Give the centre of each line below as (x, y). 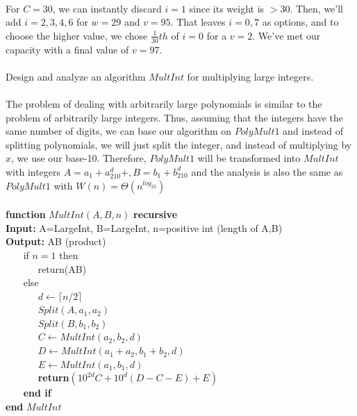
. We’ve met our (287, 35)
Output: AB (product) (56, 241)
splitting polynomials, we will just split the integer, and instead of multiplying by (179, 144)
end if (37, 393)
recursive (156, 214)
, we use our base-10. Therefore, (79, 158)
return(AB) (62, 268)
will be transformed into (249, 158)
